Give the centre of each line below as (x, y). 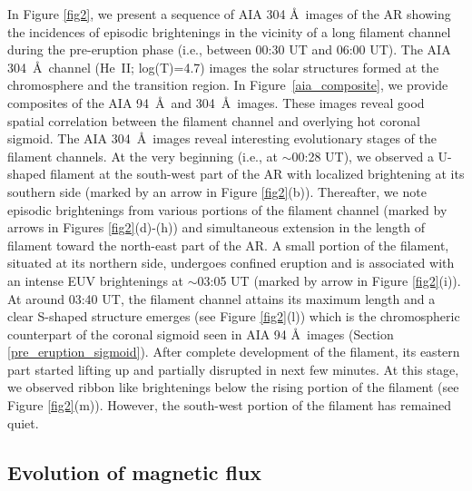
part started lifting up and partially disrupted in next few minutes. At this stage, (233, 369)
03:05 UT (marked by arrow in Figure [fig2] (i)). (329, 280)
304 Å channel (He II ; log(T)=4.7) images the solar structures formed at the (223, 67)
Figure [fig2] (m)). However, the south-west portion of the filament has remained (230, 405)
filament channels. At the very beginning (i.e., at (143, 156)
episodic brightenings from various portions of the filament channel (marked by (227, 209)
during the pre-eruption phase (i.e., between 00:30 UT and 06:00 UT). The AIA (229, 49)
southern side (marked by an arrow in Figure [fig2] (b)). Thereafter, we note (217, 191)
